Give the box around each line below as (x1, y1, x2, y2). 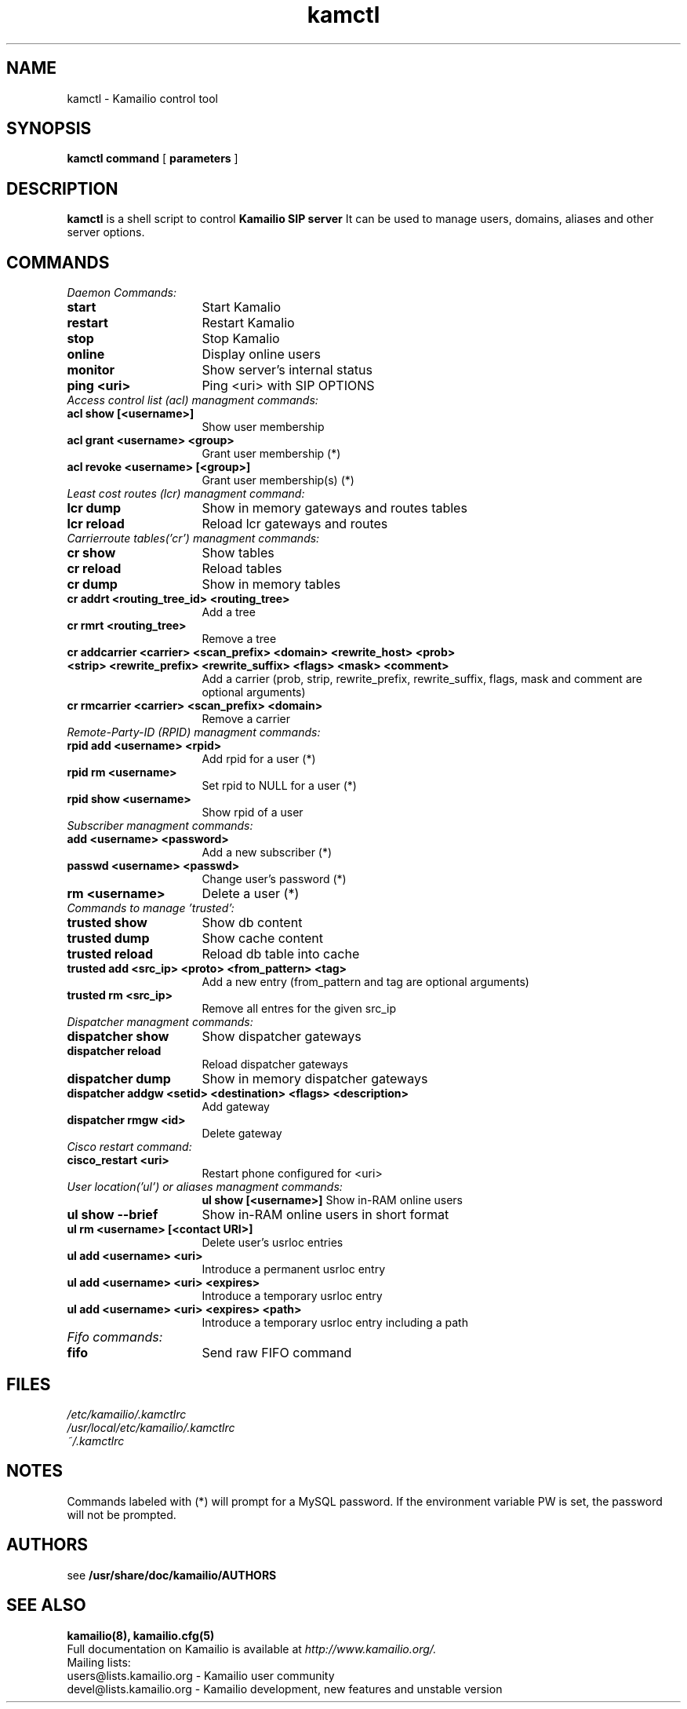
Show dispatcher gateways (202, 1028, 362, 1045)
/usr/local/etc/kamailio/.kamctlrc (67, 1420, 235, 1434)
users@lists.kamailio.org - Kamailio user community (67, 1668, 335, 1682)
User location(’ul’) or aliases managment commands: (67, 1180, 343, 1194)
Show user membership (202, 420, 325, 434)
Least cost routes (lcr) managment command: (67, 487, 305, 501)
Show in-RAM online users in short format (202, 1207, 449, 1223)
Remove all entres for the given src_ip (202, 1002, 397, 1016)
